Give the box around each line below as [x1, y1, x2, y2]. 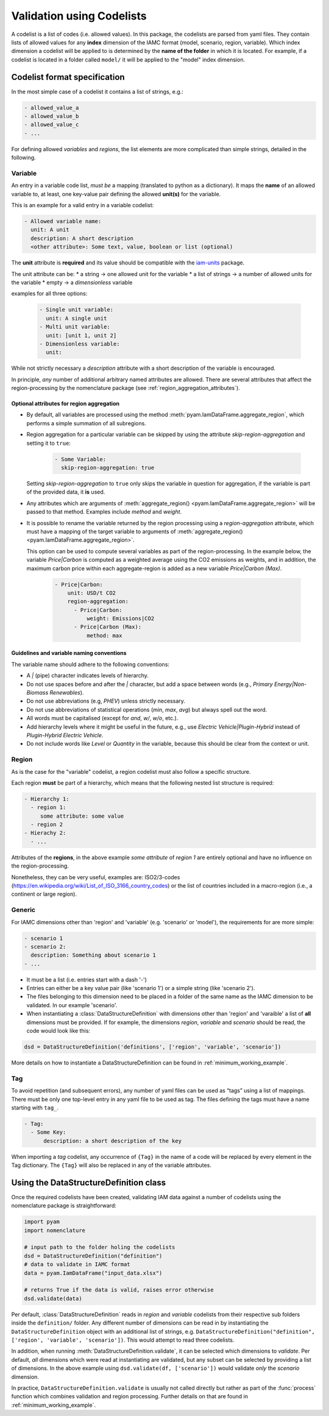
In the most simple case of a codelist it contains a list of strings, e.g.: [11, 88, 184, 95]
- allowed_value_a [24, 104, 79, 111]
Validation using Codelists [11, 9, 147, 23]
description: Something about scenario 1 [30, 952, 157, 959]
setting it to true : [26, 439, 71, 447]
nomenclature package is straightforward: [11, 1202, 117, 1209]
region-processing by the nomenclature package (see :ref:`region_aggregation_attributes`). [11, 384, 240, 392]
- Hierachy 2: [24, 829, 66, 837]
